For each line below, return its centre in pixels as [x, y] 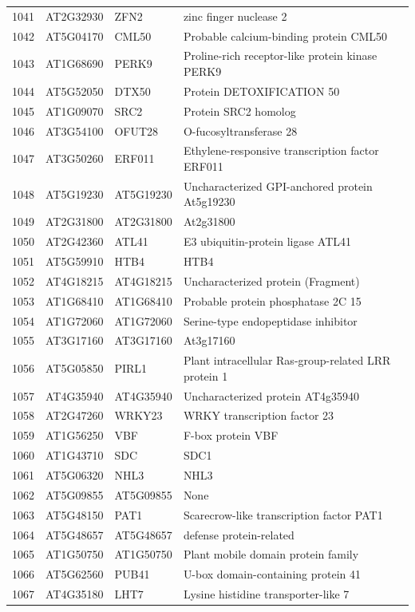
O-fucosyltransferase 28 [240, 130]
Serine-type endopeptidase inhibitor [270, 320]
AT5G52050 [75, 91]
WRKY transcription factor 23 [259, 415]
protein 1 [206, 375]
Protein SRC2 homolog [239, 111]
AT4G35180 [75, 594]
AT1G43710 [75, 455]
